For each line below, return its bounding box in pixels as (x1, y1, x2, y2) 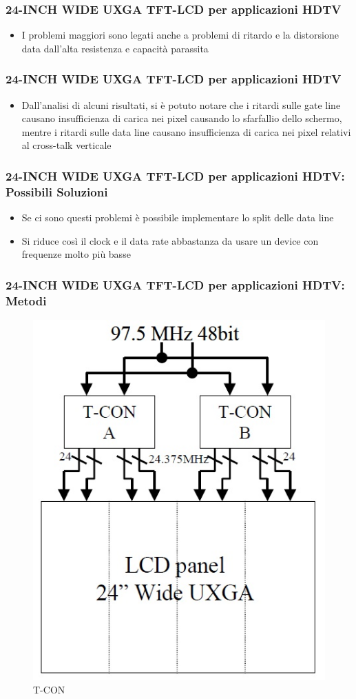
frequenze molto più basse (21, 247, 131, 261)
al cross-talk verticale (21, 138, 112, 152)
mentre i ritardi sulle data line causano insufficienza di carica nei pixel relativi (21, 124, 351, 139)
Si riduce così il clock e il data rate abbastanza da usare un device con (21, 233, 319, 247)
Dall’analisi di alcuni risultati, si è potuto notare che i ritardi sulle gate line (21, 97, 341, 112)
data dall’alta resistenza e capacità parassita (21, 41, 209, 55)
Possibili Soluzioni (6, 183, 108, 200)
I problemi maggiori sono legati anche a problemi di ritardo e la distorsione (21, 28, 339, 42)
